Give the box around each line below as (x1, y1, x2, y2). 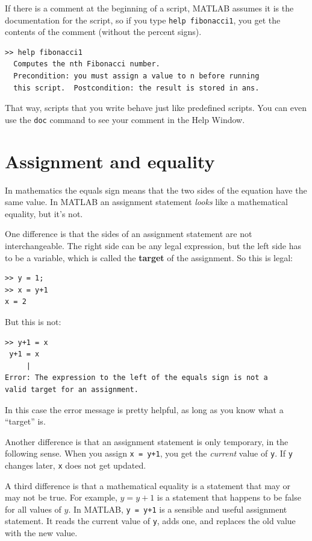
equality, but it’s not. (5, 207, 83, 220)
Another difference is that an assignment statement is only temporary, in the (5, 435, 289, 448)
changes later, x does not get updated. (5, 458, 146, 471)
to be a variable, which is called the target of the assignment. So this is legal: (5, 251, 293, 264)
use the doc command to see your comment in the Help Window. (5, 113, 245, 125)
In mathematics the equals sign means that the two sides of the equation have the (5, 183, 307, 196)
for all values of (5, 502, 61, 515)
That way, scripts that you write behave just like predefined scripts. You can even (5, 101, 307, 114)
